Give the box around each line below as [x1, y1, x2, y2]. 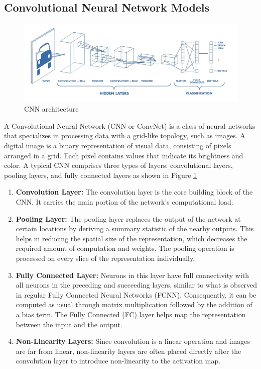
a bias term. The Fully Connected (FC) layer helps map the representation [16, 309, 246, 319]
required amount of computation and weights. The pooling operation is [16, 243, 234, 253]
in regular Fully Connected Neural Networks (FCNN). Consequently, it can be [16, 289, 256, 300]
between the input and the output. [16, 319, 122, 329]
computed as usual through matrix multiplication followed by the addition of [16, 299, 252, 310]
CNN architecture [24, 104, 79, 114]
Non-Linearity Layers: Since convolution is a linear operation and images [16, 336, 250, 346]
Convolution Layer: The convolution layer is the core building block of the [16, 187, 253, 197]
